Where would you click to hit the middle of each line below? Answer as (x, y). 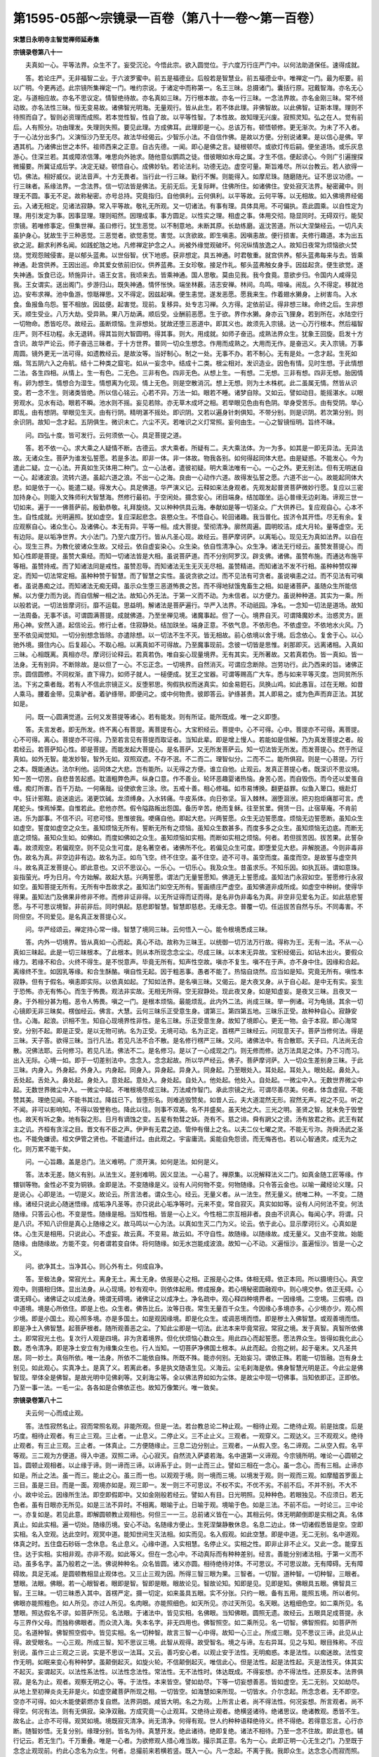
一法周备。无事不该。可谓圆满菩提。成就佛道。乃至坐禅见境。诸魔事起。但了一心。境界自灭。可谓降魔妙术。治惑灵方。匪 (188, 615)
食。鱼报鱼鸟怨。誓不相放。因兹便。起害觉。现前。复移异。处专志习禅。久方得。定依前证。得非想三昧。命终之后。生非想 (188, 304)
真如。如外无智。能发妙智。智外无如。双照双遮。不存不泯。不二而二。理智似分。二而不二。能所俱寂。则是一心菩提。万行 (188, 759)
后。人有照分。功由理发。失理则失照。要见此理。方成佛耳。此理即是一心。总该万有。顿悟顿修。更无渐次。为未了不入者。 (188, 127)
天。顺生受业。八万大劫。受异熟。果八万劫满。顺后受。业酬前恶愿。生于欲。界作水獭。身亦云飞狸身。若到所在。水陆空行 (188, 314)
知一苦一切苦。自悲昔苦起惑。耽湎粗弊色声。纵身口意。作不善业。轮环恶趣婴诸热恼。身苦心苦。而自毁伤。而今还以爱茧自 (188, 779)
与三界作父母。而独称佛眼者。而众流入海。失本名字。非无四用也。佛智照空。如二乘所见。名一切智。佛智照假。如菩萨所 (185, 1623)
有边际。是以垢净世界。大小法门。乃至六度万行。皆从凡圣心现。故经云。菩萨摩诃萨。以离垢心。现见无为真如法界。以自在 (188, 536)
